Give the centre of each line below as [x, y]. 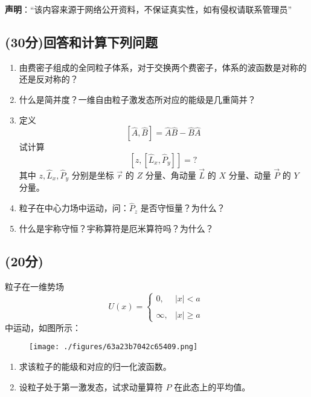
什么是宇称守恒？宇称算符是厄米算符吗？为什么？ [116, 228]
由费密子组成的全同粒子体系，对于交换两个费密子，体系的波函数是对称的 [163, 67]
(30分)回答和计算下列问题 [81, 41]
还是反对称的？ [49, 79]
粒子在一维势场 [34, 286]
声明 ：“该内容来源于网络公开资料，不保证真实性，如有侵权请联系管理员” [149, 9]
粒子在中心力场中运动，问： [74, 208]
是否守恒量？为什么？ [183, 208]
